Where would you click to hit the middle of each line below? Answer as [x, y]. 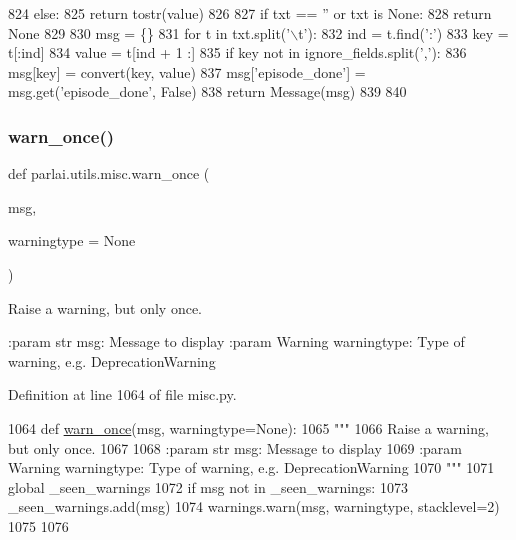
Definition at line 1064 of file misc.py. [122, 394]
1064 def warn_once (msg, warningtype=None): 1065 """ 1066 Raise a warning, [248, 427]
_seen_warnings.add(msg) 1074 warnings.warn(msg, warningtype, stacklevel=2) [254, 506]
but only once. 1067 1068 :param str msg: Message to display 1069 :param [235, 447]
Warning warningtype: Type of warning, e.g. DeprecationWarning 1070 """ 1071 [251, 467]
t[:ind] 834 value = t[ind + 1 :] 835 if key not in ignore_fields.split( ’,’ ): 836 [237, 52]
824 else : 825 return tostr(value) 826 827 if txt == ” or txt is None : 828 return [250, 13]
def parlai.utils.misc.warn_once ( [109, 173]
